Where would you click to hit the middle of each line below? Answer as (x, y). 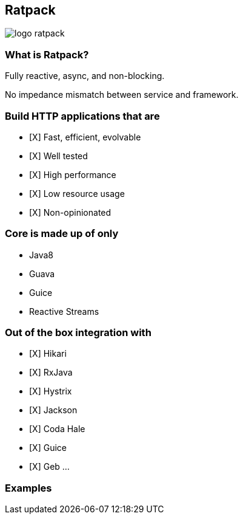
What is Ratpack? (47, 54)
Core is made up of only (62, 234)
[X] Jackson (53, 410)
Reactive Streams (64, 311)
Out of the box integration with (78, 333)
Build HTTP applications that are (82, 116)
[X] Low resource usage (77, 193)
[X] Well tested (58, 156)
